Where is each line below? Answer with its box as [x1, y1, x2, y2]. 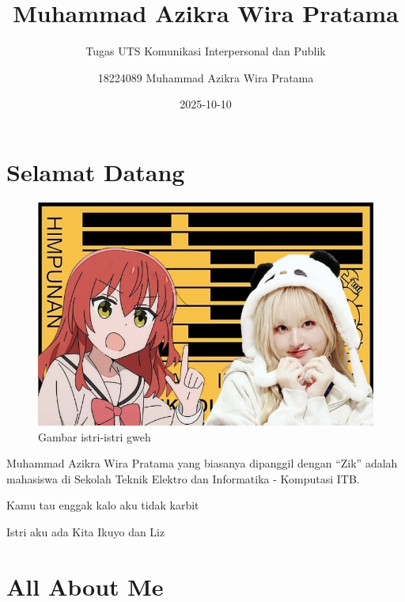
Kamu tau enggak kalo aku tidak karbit [6, 497, 199, 513]
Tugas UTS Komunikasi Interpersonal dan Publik [85, 43, 326, 59]
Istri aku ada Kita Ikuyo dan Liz [6, 524, 165, 540]
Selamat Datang [6, 155, 185, 187]
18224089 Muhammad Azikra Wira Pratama [97, 69, 314, 85]
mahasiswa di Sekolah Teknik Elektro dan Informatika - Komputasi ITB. [6, 470, 360, 487]
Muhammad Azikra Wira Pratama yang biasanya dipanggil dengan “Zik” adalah [6, 455, 398, 471]
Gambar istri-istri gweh [38, 428, 151, 445]
